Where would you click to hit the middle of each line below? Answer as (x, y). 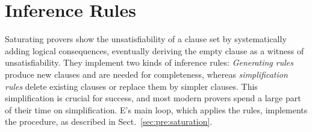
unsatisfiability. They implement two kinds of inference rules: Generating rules (149, 62)
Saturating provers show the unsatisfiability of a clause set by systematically (146, 39)
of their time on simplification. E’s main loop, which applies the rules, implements (156, 109)
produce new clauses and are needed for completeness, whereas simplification (146, 74)
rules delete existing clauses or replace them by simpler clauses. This (131, 86)
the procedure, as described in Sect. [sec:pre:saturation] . (109, 121)
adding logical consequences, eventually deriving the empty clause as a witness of (154, 50)
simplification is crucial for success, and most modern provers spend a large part (153, 98)
